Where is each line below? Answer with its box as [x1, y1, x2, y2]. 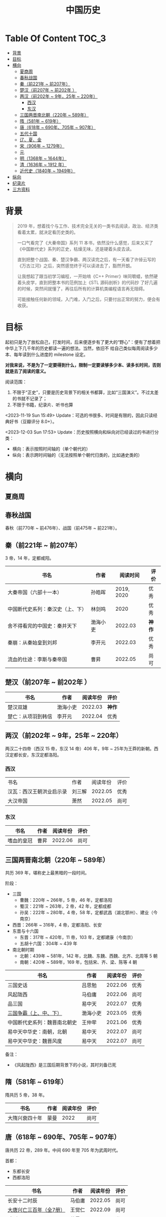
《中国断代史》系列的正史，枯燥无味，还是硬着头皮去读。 [17, 246, 134, 252]
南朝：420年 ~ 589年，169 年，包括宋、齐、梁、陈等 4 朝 [19, 959, 137, 965]
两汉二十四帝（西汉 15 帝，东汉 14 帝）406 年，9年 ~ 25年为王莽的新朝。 [5, 745, 154, 751]
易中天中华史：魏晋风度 [7, 1038, 63, 1045]
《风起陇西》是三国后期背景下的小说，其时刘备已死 [12, 1062, 117, 1068]
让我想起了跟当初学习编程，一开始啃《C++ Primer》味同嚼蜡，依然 [17, 273, 154, 279]
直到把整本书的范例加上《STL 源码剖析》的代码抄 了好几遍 [39, 279, 158, 286]
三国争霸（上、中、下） [7, 1010, 63, 1017]
